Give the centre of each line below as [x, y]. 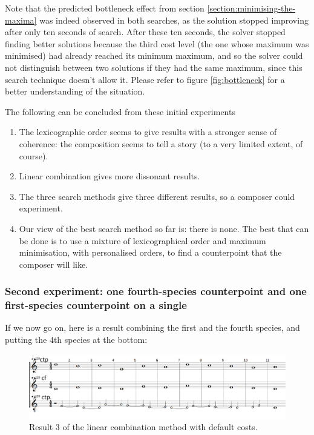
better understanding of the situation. [75, 91]
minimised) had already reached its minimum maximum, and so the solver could [154, 55]
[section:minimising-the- [251, 8]
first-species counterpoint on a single [96, 305]
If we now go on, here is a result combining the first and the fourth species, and [152, 327]
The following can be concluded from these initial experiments [120, 111]
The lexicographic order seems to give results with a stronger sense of [148, 132]
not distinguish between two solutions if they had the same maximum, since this [154, 67]
